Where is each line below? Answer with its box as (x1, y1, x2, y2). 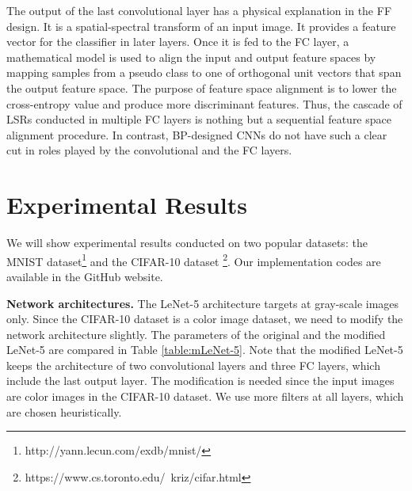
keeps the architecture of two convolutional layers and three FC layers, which (6, 356, 380, 373)
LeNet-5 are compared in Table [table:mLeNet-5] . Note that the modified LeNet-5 (6, 341, 403, 358)
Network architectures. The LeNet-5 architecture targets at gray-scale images (6, 295, 399, 311)
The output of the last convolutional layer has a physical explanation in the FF (6, 2, 392, 18)
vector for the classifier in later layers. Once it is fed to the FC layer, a (6, 33, 349, 50)
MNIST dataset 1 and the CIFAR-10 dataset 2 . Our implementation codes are (6, 250, 381, 269)
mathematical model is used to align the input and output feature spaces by (6, 48, 376, 65)
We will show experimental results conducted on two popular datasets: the (6, 234, 368, 251)
